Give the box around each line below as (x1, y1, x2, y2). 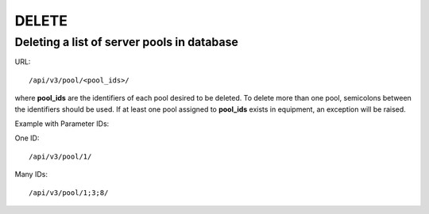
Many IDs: (14, 170, 48, 179)
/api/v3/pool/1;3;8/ (29, 188, 109, 197)
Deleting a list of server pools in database (14, 35, 238, 49)
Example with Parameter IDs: (14, 119, 110, 128)
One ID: (14, 133, 40, 143)
